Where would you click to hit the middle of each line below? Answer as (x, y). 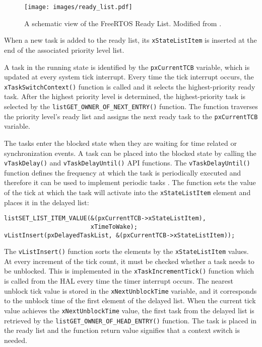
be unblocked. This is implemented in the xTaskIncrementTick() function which (129, 271)
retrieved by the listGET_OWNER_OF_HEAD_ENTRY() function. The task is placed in (130, 320)
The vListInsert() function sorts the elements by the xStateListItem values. (126, 251)
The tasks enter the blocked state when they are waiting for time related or (120, 143)
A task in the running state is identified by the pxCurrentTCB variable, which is (127, 67)
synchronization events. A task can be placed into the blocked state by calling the (130, 153)
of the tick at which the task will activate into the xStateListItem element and (127, 192)
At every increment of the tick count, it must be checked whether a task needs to (129, 261)
